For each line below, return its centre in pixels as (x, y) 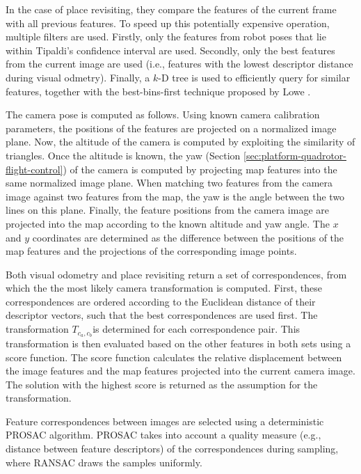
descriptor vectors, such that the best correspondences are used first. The (162, 315)
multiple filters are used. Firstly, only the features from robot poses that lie (166, 37)
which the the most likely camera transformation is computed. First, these (164, 288)
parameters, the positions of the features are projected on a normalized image (171, 128)
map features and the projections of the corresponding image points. (151, 251)
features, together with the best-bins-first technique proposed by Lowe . (158, 91)
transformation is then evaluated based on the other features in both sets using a (178, 343)
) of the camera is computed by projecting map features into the (200, 169)
